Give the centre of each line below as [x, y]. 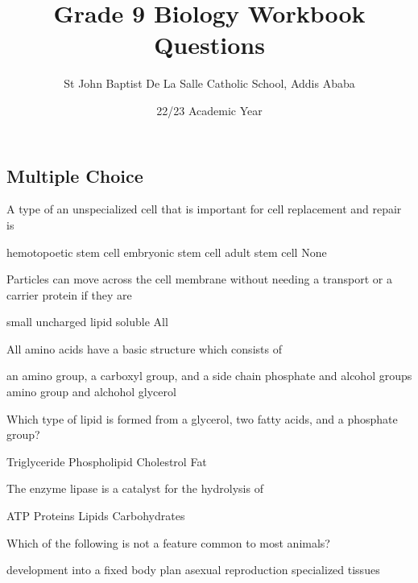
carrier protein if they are [69, 294]
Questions [209, 45]
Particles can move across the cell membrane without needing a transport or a [200, 279]
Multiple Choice [75, 175]
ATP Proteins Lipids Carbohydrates [96, 516]
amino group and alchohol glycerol [91, 392]
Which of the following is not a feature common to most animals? [168, 542]
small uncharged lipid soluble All [87, 322]
